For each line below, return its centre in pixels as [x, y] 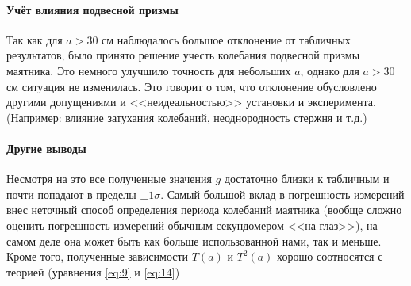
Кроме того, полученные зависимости [98, 256]
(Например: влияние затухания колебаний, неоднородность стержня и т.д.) [187, 117]
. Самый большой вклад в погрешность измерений [282, 194]
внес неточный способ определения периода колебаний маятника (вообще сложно [204, 210]
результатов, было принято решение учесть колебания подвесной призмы [183, 55]
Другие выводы [46, 148]
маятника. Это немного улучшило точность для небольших [149, 70]
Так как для [35, 39]
